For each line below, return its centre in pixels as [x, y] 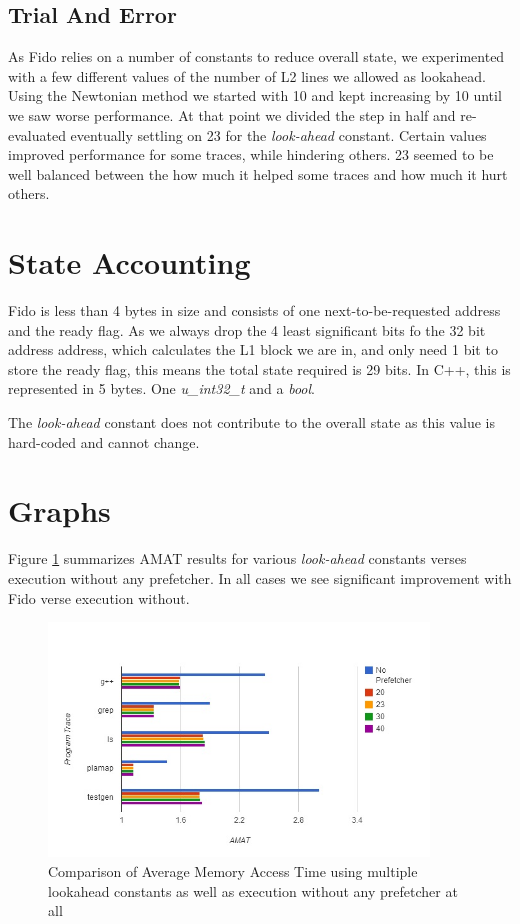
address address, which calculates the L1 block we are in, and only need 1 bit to [253, 349]
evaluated [37, 134]
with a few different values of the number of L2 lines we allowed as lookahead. [247, 75]
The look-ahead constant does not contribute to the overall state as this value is [251, 422]
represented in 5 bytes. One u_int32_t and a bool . [161, 388]
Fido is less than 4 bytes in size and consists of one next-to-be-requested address [254, 310]
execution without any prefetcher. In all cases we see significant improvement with [260, 577]
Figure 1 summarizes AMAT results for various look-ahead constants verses [237, 558]
